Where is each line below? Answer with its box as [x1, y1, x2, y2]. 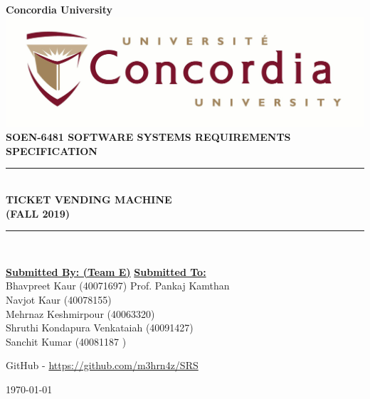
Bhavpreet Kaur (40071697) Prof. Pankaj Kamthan [6, 278, 230, 293]
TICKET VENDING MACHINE [6, 192, 172, 206]
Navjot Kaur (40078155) [6, 292, 112, 307]
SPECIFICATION [6, 143, 97, 158]
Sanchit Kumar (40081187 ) [6, 334, 127, 349]
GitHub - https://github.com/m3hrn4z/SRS [6, 358, 199, 373]
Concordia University [6, 2, 113, 16]
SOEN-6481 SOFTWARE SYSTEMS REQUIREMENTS [6, 129, 291, 144]
